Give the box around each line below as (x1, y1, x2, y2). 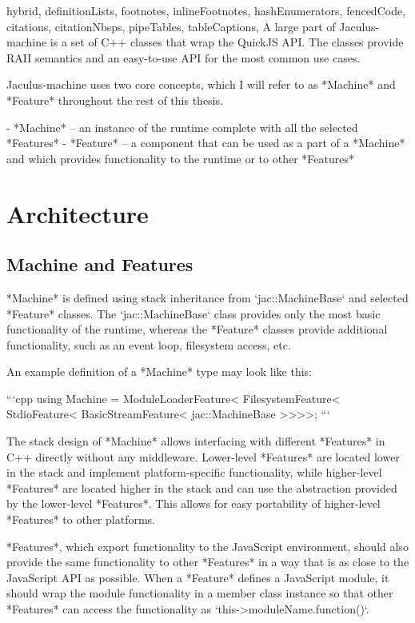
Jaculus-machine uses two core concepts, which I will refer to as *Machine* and (6, 76, 396, 93)
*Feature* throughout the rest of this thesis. (6, 91, 223, 108)
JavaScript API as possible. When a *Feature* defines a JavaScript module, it (6, 569, 389, 585)
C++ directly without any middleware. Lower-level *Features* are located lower (6, 448, 400, 465)
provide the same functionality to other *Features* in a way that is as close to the (6, 553, 409, 570)
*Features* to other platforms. (6, 511, 155, 528)
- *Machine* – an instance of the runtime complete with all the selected (6, 118, 358, 135)
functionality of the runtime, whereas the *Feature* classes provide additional (6, 321, 388, 337)
